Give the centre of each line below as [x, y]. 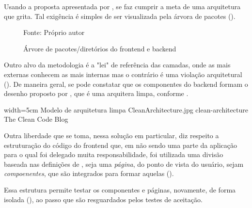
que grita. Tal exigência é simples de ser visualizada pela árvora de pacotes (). [120, 16]
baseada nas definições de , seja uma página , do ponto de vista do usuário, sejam [124, 164]
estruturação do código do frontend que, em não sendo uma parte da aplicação [120, 145]
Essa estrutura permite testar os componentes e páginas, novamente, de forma [120, 189]
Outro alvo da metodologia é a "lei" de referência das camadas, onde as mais [117, 65]
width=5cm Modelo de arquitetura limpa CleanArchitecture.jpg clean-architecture [126, 109]
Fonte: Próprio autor [54, 32]
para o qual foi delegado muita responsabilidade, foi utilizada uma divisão [114, 154]
